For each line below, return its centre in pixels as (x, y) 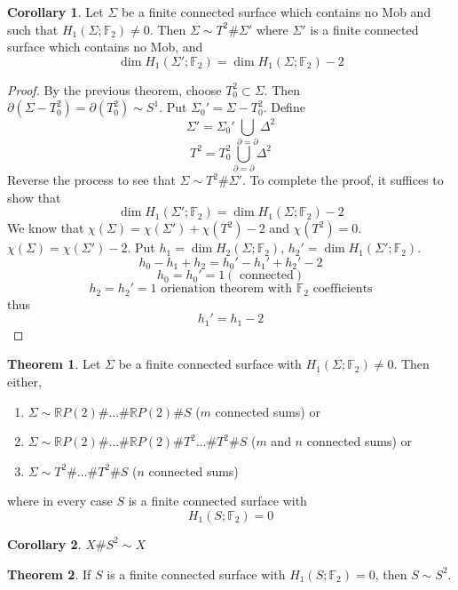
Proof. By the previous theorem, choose (114, 89)
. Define (284, 107)
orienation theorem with (227, 289)
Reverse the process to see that (91, 180)
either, (24, 381)
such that (33, 29)
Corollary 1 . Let (55, 12)
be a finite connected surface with (210, 364)
